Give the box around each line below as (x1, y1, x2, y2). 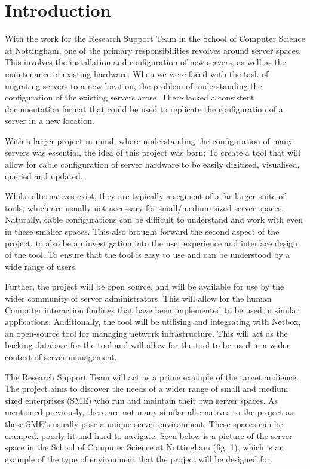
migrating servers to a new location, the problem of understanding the (5, 79, 262, 92)
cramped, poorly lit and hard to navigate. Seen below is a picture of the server (5, 429, 293, 441)
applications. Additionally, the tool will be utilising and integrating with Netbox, (5, 315, 301, 328)
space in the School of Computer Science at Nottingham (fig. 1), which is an (5, 441, 284, 453)
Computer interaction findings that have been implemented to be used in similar (5, 303, 300, 316)
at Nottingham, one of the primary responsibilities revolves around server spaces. (5, 44, 302, 56)
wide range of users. (5, 260, 78, 272)
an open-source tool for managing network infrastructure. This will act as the (5, 327, 288, 339)
